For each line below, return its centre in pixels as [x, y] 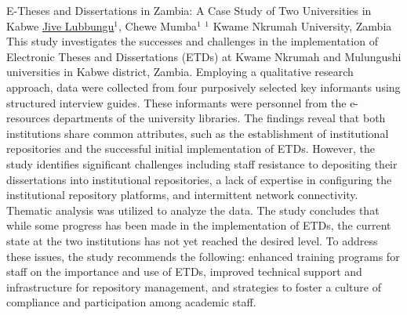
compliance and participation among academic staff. [131, 302]
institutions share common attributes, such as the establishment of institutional [198, 133]
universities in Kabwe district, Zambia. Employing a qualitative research [180, 72]
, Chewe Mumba [158, 25]
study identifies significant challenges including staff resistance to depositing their [202, 163]
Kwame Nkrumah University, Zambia [302, 25]
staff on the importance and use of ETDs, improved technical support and [184, 272]
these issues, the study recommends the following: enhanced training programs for [203, 256]
